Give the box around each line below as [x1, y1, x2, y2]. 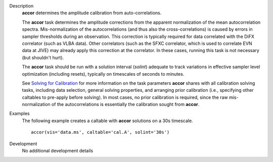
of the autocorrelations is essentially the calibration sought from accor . [51, 101, 200, 107]
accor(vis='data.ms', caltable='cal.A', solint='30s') [31, 129, 170, 135]
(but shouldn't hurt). [22, 55, 64, 61]
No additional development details [22, 148, 94, 154]
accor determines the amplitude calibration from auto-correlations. [22, 10, 162, 16]
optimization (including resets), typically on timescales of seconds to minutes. [22, 71, 185, 77]
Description [9, 3, 34, 9]
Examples [9, 111, 30, 117]
